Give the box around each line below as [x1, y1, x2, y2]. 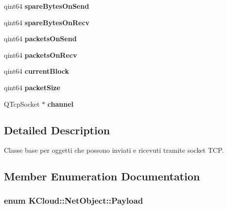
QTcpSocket [4, 98, 40, 109]
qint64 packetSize [4, 82, 60, 92]
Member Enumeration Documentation [4, 169, 200, 184]
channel [47, 98, 74, 109]
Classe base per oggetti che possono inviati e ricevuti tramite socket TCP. [4, 145, 224, 155]
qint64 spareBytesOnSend [4, 1, 89, 11]
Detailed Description [4, 122, 110, 137]
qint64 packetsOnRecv [4, 49, 77, 60]
